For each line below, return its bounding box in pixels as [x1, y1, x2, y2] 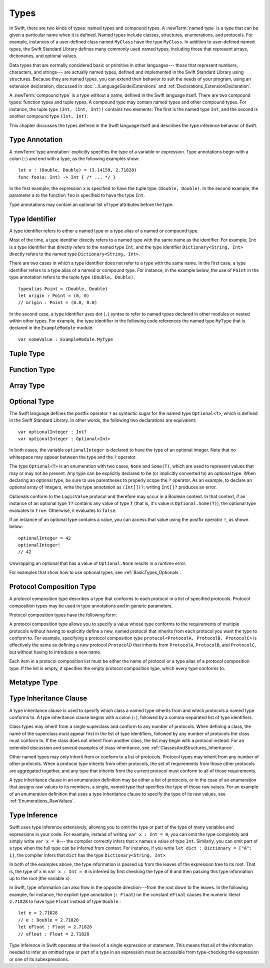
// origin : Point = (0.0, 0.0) [18, 300, 97, 305]
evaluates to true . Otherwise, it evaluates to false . [9, 507, 117, 513]
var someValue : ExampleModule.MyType [18, 336, 113, 342]
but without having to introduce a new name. [9, 649, 101, 655]
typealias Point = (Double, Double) [18, 285, 108, 291]
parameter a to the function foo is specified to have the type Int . [9, 192, 145, 198]
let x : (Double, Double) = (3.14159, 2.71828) [18, 167, 137, 173]
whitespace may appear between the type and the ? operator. [9, 454, 137, 460]
